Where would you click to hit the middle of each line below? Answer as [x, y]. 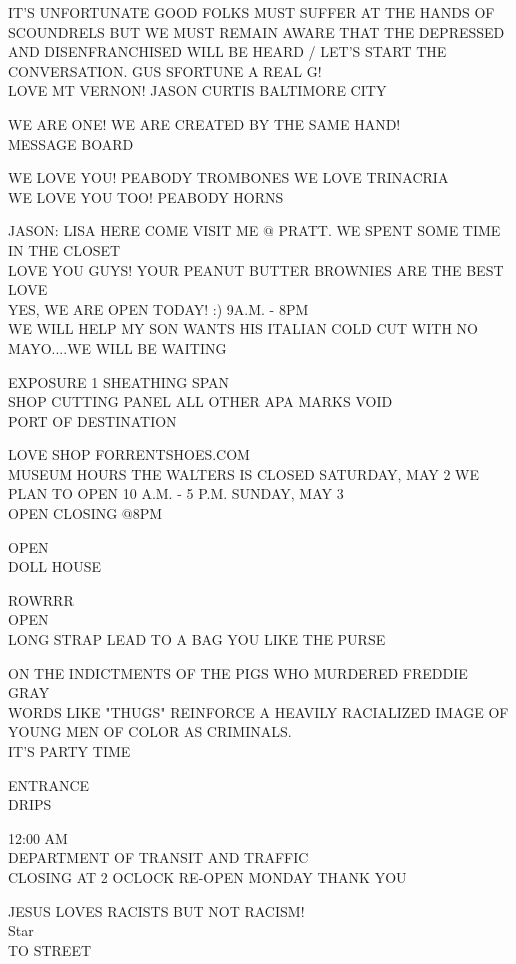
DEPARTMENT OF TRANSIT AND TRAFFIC [158, 857]
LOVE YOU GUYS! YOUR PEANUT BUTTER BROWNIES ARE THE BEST [256, 269]
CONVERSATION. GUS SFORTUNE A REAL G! [165, 70]
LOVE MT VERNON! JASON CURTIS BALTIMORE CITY [197, 90]
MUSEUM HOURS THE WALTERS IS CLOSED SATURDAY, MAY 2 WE [244, 473]
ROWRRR [41, 599]
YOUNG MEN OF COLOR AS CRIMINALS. [150, 731]
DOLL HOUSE [54, 566]
